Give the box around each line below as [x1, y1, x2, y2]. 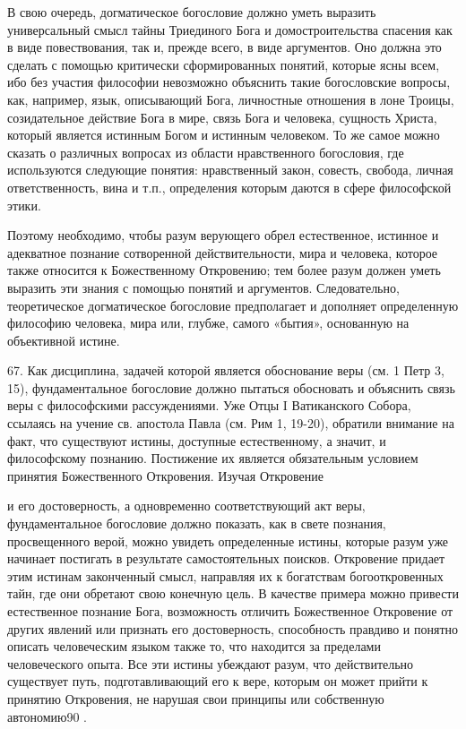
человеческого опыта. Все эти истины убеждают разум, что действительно [7, 654, 414, 673]
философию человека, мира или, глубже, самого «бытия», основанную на [7, 313, 410, 332]
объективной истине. [7, 330, 120, 349]
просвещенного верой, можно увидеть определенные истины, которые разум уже [7, 531, 449, 550]
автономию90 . [7, 707, 87, 725]
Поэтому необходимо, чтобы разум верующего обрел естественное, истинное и [7, 226, 439, 244]
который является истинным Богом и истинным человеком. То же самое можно [7, 125, 440, 144]
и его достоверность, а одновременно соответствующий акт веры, [7, 496, 366, 515]
